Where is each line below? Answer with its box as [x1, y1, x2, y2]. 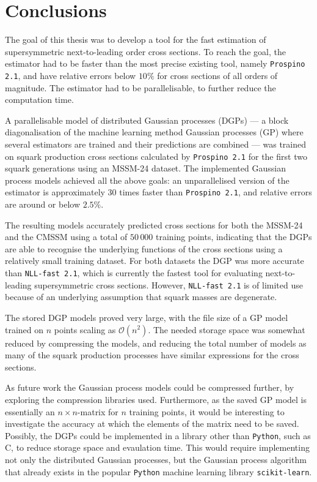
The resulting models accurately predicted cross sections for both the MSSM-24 [5, 218, 303, 231]
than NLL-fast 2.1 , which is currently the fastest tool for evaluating [5, 266, 263, 279]
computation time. [5, 93, 74, 106]
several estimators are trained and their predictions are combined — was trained [5, 138, 307, 150]
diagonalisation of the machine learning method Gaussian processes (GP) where [5, 126, 304, 138]
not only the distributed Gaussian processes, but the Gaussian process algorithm [5, 453, 307, 465]
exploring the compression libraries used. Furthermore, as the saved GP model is [5, 393, 307, 405]
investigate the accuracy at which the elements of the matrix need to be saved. [5, 417, 299, 430]
